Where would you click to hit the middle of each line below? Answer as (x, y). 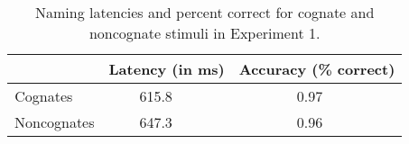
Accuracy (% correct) (317, 69)
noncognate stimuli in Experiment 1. (204, 33)
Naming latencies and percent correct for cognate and (204, 12)
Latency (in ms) (167, 69)
